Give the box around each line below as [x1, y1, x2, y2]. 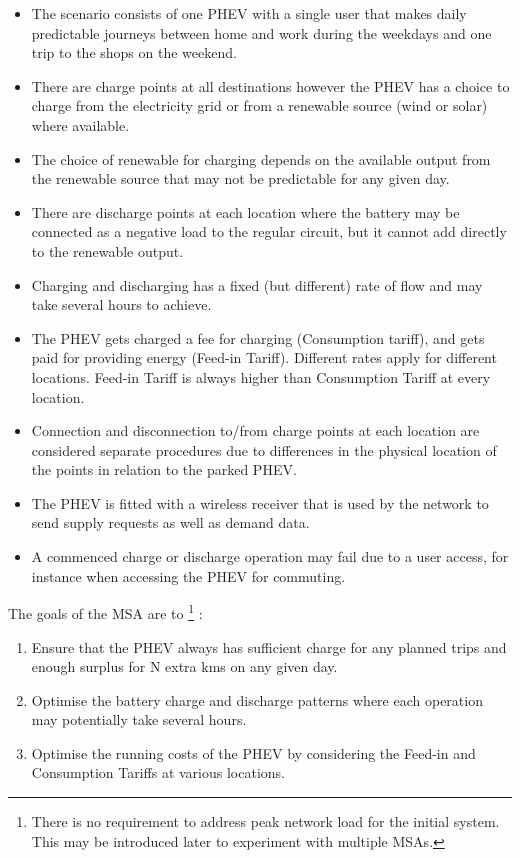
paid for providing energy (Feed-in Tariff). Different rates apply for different [31, 347, 497, 368]
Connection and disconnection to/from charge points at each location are [31, 420, 480, 441]
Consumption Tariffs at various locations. [31, 762, 285, 783]
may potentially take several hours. [31, 709, 247, 730]
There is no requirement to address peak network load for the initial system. [31, 811, 500, 832]
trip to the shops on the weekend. [31, 42, 237, 63]
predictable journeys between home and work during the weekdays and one [31, 22, 492, 43]
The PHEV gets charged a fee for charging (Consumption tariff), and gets [31, 327, 485, 348]
